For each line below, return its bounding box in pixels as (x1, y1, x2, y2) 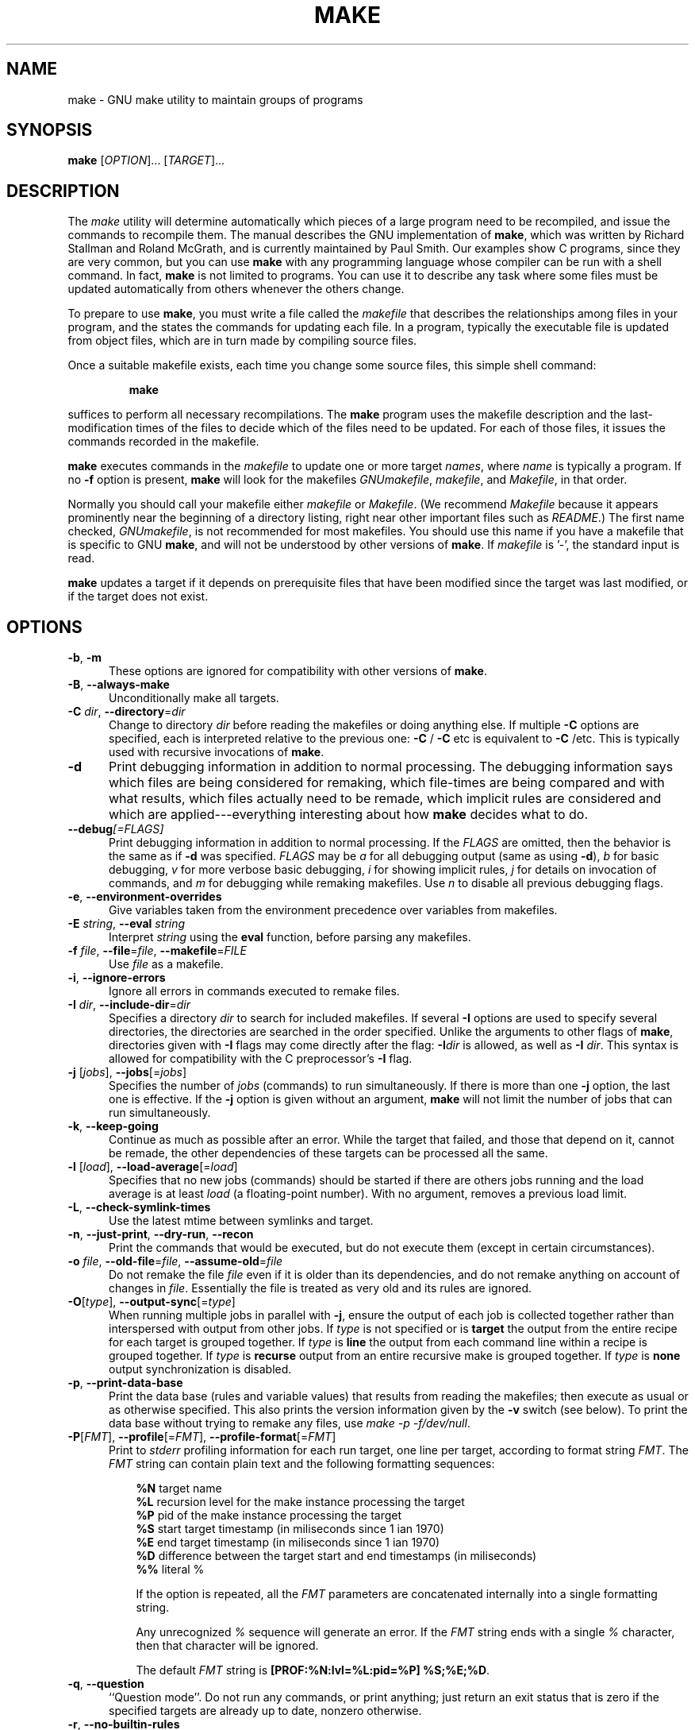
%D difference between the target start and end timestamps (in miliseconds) (136, 1549, 537, 1563)
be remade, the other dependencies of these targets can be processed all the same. (109, 1146, 548, 1160)
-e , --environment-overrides (67, 890, 222, 904)
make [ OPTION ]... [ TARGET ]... (67, 153, 225, 168)
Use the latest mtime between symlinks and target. (109, 1214, 374, 1228)
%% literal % (136, 1562, 205, 1577)
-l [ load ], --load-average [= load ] (67, 1160, 238, 1174)
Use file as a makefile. (109, 957, 224, 971)
